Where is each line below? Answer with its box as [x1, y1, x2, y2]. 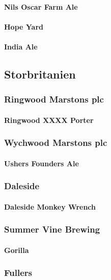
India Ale [4, 41, 38, 52]
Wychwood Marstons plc [4, 136, 107, 149]
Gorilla [4, 244, 29, 255]
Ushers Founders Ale [4, 158, 79, 168]
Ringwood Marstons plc [4, 93, 104, 106]
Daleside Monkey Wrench [4, 201, 96, 212]
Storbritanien [4, 66, 76, 82]
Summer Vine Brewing [4, 223, 100, 236]
